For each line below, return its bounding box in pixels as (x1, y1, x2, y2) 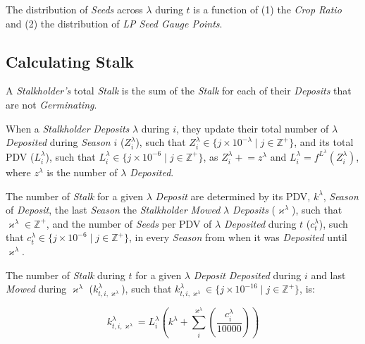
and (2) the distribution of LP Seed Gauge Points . (6, 16, 223, 30)
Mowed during (6, 281, 67, 296)
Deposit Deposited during (193, 267, 302, 282)
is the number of (47, 164, 118, 179)
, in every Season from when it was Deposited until (128, 230, 347, 245)
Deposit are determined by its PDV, (155, 188, 311, 203)
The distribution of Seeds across (6, 2, 143, 16)
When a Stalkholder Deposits (6, 121, 130, 135)
